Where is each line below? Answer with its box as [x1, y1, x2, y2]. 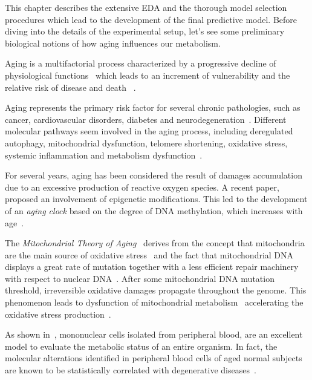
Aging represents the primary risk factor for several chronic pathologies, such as [5, 101, 301, 114]
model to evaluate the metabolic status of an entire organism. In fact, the [5, 339, 278, 352]
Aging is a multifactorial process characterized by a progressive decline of [5, 57, 276, 70]
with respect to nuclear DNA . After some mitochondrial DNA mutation [5, 272, 275, 284]
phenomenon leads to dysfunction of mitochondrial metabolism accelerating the [5, 296, 304, 309]
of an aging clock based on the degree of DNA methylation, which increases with [5, 204, 303, 217]
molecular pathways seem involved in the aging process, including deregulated [5, 125, 293, 137]
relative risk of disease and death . [5, 80, 136, 93]
